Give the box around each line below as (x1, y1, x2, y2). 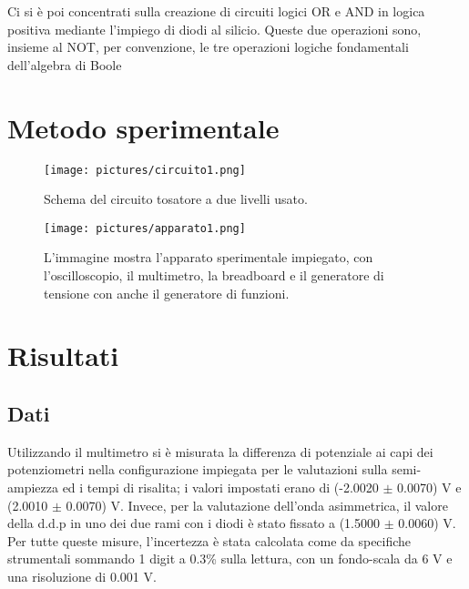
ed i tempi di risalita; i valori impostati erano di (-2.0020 (62, 477, 379, 496)
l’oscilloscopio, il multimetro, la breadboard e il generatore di (44, 266, 384, 284)
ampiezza (7, 477, 58, 496)
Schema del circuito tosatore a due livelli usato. (44, 189, 308, 208)
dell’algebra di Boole (7, 55, 122, 74)
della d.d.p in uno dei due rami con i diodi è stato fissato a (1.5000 (7, 513, 381, 533)
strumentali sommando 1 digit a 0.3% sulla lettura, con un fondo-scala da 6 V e (7, 549, 453, 568)
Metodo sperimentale (7, 108, 280, 146)
